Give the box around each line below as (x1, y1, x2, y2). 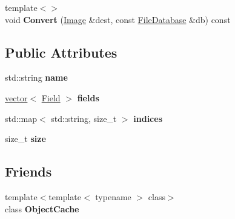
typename (95, 190, 131, 203)
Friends (5, 162, 52, 181)
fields (77, 91, 99, 104)
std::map (5, 112, 37, 124)
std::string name (5, 71, 68, 84)
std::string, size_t (51, 112, 117, 124)
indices (133, 112, 163, 124)
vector (5, 91, 28, 104)
